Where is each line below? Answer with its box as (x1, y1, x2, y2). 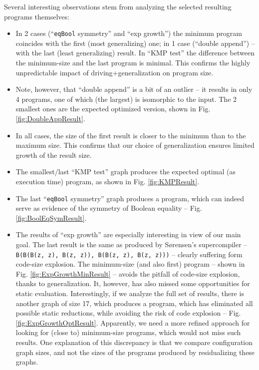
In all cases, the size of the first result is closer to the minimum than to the (15, 130, 246, 140)
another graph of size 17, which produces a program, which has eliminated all (15, 298, 253, 308)
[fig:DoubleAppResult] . (15, 113, 85, 123)
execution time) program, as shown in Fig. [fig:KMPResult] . (15, 176, 200, 186)
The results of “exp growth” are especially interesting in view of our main (15, 229, 241, 240)
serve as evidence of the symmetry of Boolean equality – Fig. (15, 203, 202, 213)
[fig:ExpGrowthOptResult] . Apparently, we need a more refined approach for (15, 317, 250, 328)
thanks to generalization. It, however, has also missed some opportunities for (15, 278, 250, 289)
